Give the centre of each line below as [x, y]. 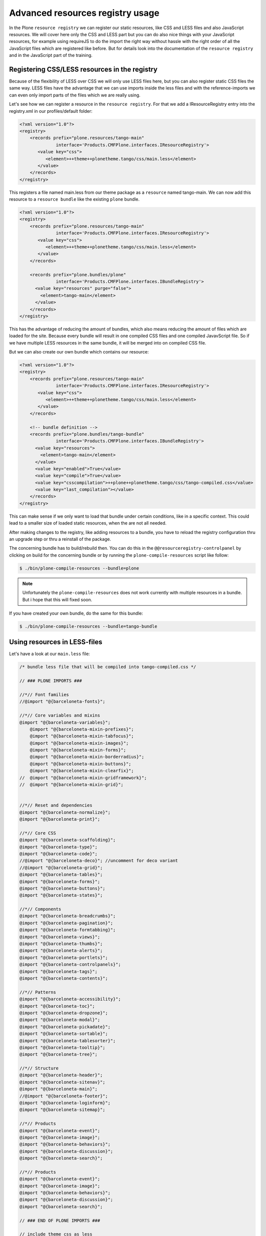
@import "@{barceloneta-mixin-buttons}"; [81, 764]
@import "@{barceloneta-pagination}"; [66, 923]
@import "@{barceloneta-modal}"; [60, 1020]
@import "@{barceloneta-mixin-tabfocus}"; [82, 736]
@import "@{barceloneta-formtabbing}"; [67, 930]
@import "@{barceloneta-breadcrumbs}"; [67, 916]
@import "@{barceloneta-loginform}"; [65, 1103]
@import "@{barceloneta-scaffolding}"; [67, 840]
